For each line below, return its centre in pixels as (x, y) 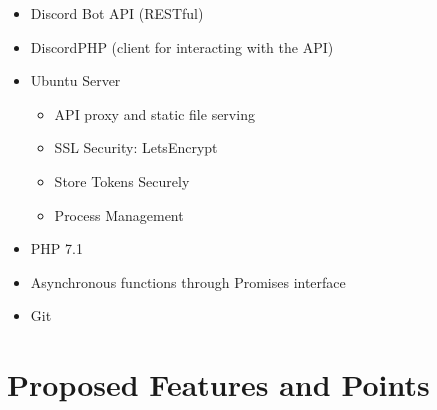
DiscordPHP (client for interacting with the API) (182, 46)
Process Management (119, 214)
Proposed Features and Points (218, 384)
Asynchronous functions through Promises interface (188, 281)
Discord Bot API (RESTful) (117, 13)
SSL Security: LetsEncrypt (136, 147)
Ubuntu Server (75, 80)
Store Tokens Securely (122, 180)
